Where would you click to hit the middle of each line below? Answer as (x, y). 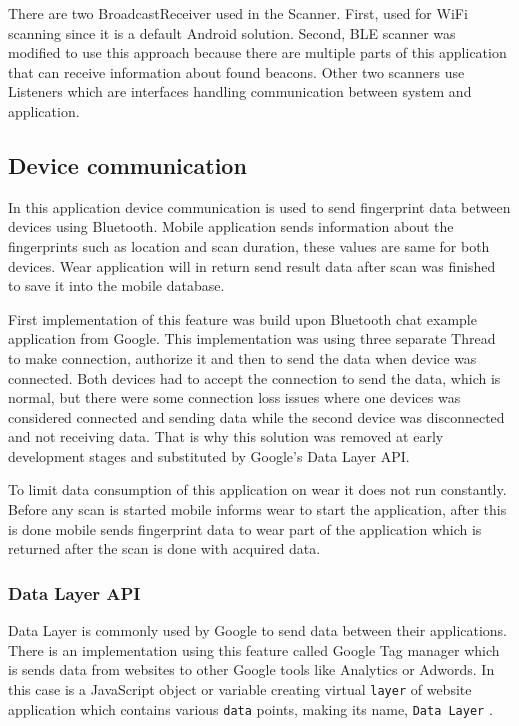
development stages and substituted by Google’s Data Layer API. (209, 455)
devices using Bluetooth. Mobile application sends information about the (231, 226)
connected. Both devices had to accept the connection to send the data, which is (254, 377)
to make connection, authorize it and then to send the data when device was (242, 357)
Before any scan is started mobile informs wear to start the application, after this (257, 509)
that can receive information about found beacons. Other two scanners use (236, 71)
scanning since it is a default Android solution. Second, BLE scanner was (232, 32)
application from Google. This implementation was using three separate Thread (252, 338)
